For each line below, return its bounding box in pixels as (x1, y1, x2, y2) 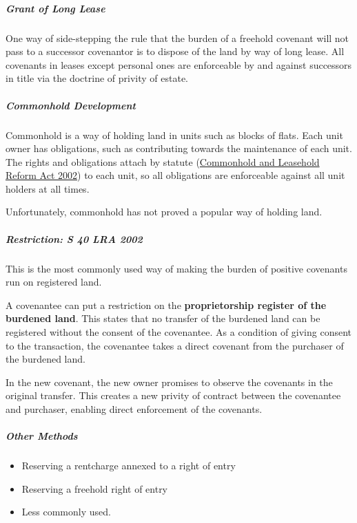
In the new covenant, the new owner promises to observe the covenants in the (6, 374, 333, 389)
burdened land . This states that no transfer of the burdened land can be (6, 311, 320, 325)
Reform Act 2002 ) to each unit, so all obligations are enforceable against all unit (6, 168, 345, 182)
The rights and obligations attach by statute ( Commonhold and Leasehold (6, 154, 320, 169)
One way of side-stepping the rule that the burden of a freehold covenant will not (6, 30, 349, 45)
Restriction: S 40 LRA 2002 (6, 231, 143, 246)
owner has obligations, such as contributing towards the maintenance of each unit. (6, 141, 352, 156)
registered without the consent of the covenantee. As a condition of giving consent (6, 325, 352, 339)
